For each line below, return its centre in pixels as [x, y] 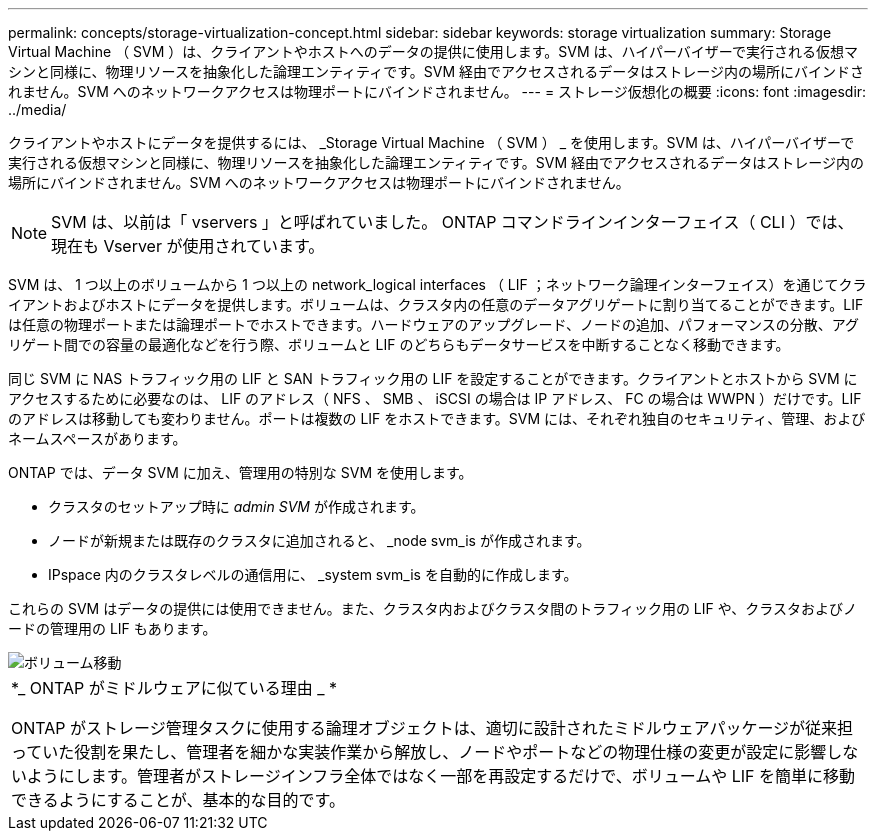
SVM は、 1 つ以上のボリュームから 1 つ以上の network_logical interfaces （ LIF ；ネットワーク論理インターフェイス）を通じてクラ [437, 284]
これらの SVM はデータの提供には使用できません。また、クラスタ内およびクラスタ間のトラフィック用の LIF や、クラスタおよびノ [433, 608]
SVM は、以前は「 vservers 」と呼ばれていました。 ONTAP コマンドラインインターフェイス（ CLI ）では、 [452, 222]
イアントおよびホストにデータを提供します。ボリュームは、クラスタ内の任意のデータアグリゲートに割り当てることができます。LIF [436, 304]
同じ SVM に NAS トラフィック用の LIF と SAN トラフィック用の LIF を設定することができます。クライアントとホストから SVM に [433, 378]
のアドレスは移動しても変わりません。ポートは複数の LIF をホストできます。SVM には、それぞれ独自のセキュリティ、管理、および [437, 418]
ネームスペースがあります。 [97, 438]
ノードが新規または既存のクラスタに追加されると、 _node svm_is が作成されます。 [319, 540]
